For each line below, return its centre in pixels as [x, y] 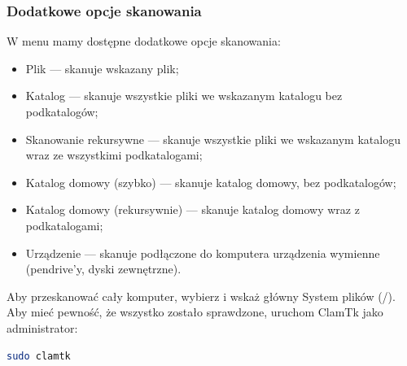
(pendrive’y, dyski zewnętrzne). [103, 269]
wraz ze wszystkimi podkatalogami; [114, 155]
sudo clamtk [39, 356]
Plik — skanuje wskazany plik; [102, 68]
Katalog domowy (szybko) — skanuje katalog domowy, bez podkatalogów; [211, 182]
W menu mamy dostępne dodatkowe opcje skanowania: [144, 41]
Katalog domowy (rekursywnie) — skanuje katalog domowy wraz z [193, 209]
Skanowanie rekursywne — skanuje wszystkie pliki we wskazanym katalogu [213, 139]
